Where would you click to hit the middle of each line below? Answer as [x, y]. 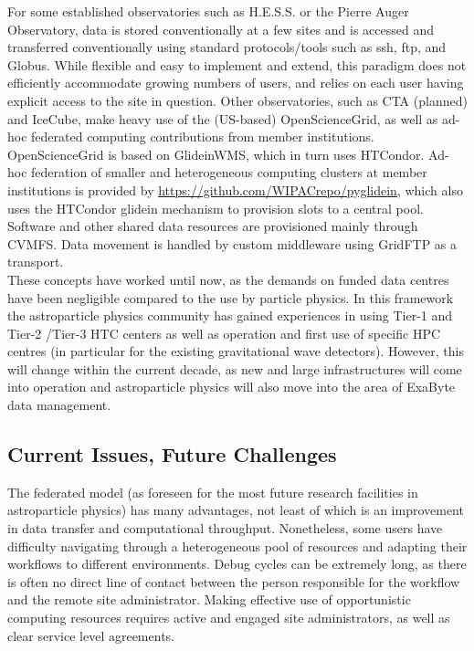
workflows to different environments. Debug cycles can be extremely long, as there [237, 564]
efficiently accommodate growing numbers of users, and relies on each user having [236, 83]
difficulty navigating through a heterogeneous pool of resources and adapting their [237, 546]
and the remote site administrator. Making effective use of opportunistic [209, 599]
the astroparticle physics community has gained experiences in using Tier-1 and [230, 315]
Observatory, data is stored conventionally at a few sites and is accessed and [221, 29]
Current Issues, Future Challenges [172, 454]
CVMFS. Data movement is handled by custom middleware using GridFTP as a [232, 243]
